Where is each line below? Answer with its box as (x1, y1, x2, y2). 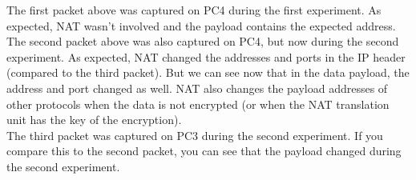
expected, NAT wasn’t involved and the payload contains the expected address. (6, 17, 396, 34)
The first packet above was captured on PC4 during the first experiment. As (6, 2, 382, 18)
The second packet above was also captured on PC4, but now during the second (6, 33, 399, 50)
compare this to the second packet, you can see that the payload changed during (6, 142, 402, 159)
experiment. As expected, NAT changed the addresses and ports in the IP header (6, 48, 406, 65)
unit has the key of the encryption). (6, 111, 182, 128)
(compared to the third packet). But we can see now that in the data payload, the (6, 64, 410, 81)
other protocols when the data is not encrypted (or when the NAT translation (6, 95, 390, 112)
